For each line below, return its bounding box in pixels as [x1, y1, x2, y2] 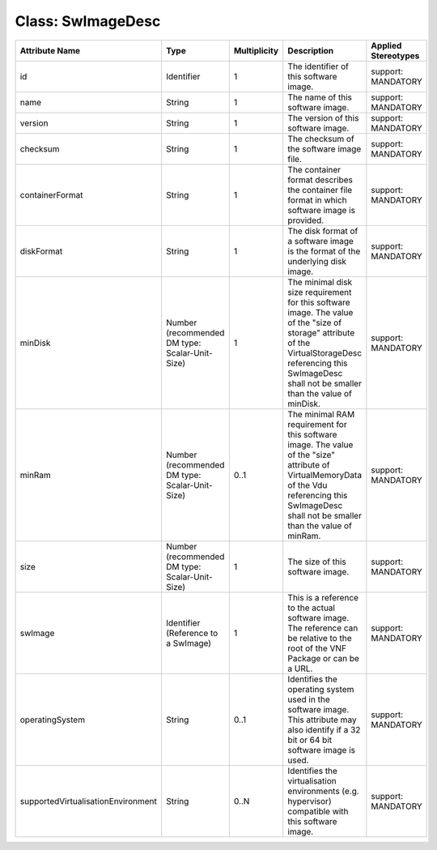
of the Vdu [287, 479, 328, 490]
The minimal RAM [287, 408, 355, 420]
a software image [287, 235, 354, 246]
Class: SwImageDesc [15, 12, 161, 30]
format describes [287, 174, 354, 186]
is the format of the [287, 246, 361, 257]
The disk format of [287, 225, 359, 237]
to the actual [287, 602, 336, 613]
